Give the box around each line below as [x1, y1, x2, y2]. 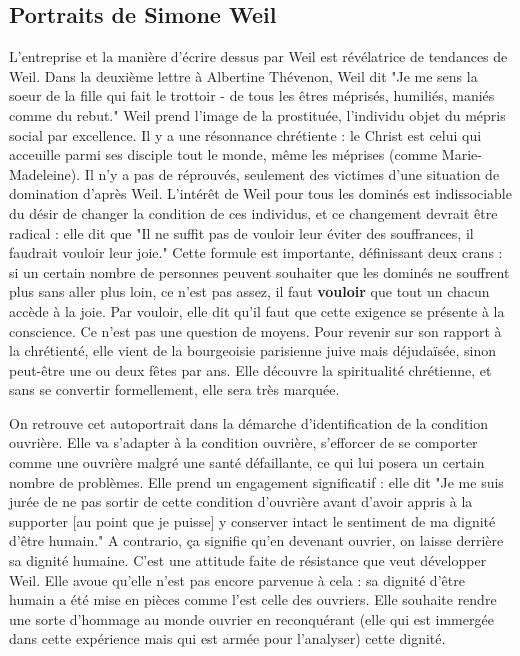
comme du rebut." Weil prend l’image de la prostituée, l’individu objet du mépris [9, 104, 506, 125]
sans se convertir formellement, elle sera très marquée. [9, 379, 340, 400]
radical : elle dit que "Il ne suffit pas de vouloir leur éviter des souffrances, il [9, 222, 474, 243]
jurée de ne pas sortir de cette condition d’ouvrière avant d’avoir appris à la [9, 491, 473, 512]
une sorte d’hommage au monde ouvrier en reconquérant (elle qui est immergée [9, 608, 494, 629]
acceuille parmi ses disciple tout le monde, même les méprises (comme [9, 144, 438, 165]
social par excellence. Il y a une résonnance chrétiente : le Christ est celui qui [9, 124, 482, 145]
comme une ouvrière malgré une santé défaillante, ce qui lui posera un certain [9, 452, 485, 473]
